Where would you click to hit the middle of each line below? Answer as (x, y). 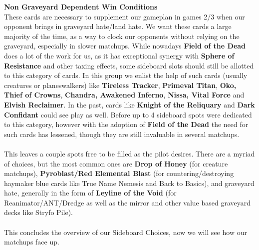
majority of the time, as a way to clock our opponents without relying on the (122, 36)
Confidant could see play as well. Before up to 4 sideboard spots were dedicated (128, 114)
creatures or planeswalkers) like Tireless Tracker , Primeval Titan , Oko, (120, 85)
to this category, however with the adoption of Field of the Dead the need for (126, 124)
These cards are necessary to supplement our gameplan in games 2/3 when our (125, 16)
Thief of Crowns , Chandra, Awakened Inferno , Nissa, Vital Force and (124, 95)
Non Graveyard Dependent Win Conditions (81, 6)
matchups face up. (32, 242)
